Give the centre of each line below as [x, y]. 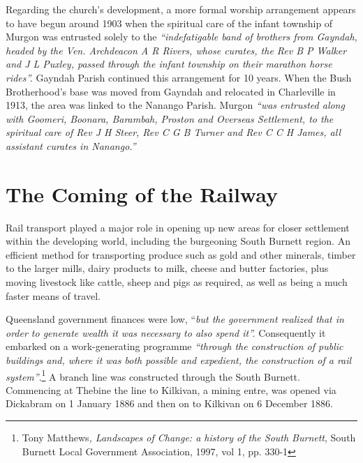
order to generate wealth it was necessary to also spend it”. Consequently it [166, 332]
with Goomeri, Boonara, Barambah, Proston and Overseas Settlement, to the [170, 118]
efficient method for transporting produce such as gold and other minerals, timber [181, 254]
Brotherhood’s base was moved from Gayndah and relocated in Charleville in [171, 91]
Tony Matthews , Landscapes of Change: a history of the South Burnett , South [189, 438]
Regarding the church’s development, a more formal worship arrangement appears [181, 9]
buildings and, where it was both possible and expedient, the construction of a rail [179, 360]
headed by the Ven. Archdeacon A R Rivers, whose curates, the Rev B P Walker [176, 50]
